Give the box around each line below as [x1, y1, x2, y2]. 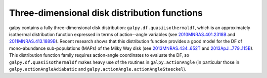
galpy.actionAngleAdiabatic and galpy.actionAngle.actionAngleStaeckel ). [9, 66, 186, 72]
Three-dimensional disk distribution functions [9, 7, 203, 18]
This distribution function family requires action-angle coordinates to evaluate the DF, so [9, 52, 190, 58]
